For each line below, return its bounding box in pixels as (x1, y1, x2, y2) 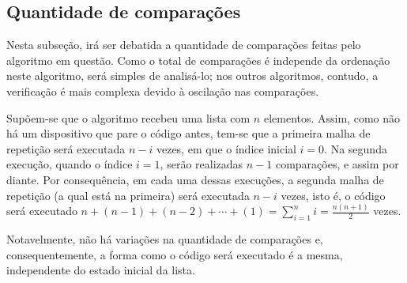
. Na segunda (324, 140, 387, 157)
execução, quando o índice (6, 156, 133, 172)
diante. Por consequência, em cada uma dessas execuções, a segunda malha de (6, 171, 384, 187)
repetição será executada (6, 140, 126, 157)
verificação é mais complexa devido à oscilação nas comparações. (6, 82, 319, 99)
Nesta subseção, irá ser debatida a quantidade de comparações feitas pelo (6, 36, 361, 53)
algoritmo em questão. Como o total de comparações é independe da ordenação (6, 51, 390, 68)
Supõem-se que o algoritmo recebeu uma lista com (6, 109, 251, 126)
